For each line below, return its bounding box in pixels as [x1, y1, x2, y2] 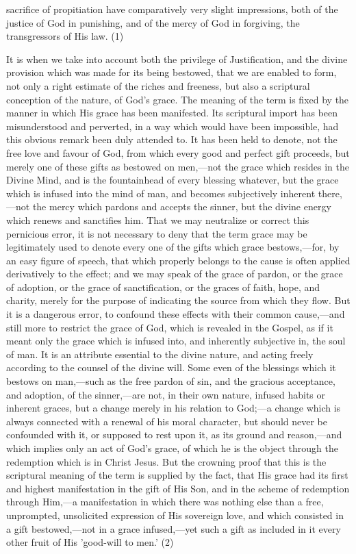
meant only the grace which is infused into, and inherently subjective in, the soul [6, 333, 346, 348]
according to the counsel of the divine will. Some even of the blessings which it [6, 360, 336, 375]
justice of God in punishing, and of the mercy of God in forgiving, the [6, 15, 300, 29]
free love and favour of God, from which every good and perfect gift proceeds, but [6, 145, 350, 160]
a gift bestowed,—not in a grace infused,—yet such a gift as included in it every [6, 521, 341, 536]
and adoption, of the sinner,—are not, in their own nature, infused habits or [6, 387, 326, 401]
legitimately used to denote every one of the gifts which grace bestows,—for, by [6, 240, 340, 254]
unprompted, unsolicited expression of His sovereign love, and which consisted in [6, 507, 344, 522]
